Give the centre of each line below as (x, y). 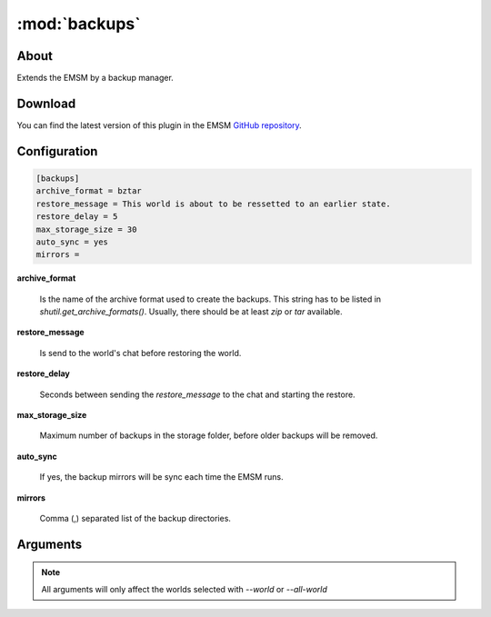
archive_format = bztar (89, 191)
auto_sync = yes (72, 242)
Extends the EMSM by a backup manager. (95, 78)
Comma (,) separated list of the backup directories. (135, 518)
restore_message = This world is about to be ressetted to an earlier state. (213, 204)
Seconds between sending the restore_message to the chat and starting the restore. (197, 394)
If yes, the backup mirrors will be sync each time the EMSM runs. (161, 477)
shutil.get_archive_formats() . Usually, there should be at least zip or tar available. (191, 312)
